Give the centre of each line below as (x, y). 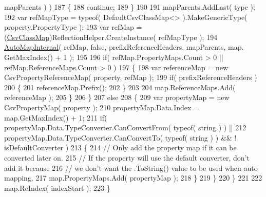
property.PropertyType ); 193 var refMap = (73, 27)
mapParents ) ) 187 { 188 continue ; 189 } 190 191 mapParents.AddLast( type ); (130, 7)
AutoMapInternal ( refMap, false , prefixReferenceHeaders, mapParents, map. (124, 47)
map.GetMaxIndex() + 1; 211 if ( (56, 117)
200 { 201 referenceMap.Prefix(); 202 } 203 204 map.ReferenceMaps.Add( (120, 87)
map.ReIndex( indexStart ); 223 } (57, 188)
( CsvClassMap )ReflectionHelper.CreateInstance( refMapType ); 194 (111, 37)
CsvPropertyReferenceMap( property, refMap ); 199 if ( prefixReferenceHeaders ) (131, 77)
